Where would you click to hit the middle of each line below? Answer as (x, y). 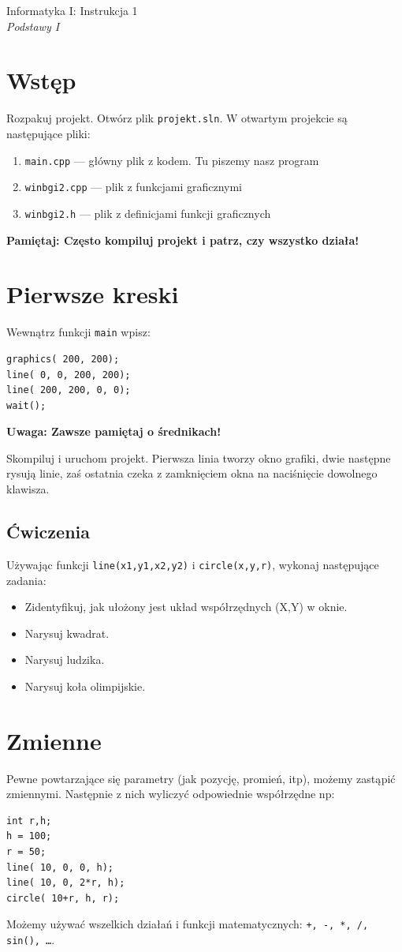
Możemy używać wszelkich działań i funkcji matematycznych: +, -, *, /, (188, 924)
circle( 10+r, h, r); (63, 898)
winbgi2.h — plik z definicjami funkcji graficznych (148, 213)
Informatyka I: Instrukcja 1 (72, 10)
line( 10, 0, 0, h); (60, 867)
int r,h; (29, 821)
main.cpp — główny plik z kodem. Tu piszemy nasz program (172, 160)
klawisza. (28, 489)
